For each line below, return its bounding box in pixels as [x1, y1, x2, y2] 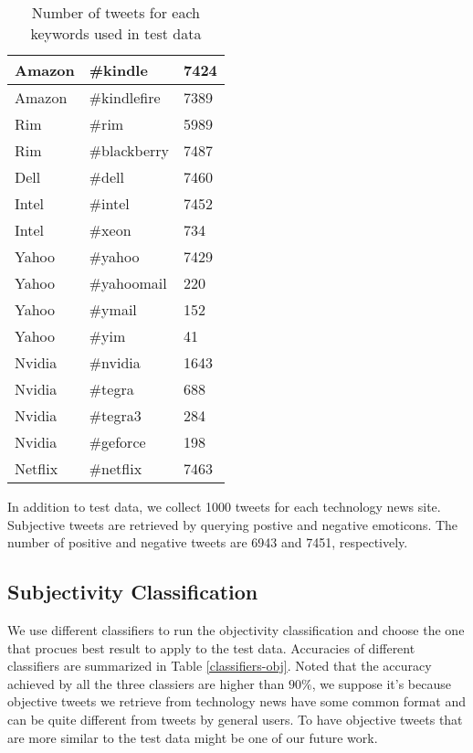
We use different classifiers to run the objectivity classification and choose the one [7, 620, 465, 639]
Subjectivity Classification [7, 578, 258, 606]
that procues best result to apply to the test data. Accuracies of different [7, 638, 415, 657]
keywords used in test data [30, 23, 202, 44]
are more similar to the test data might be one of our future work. [7, 727, 378, 747]
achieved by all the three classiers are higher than [7, 673, 285, 693]
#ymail [89, 299, 137, 320]
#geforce [89, 431, 146, 452]
